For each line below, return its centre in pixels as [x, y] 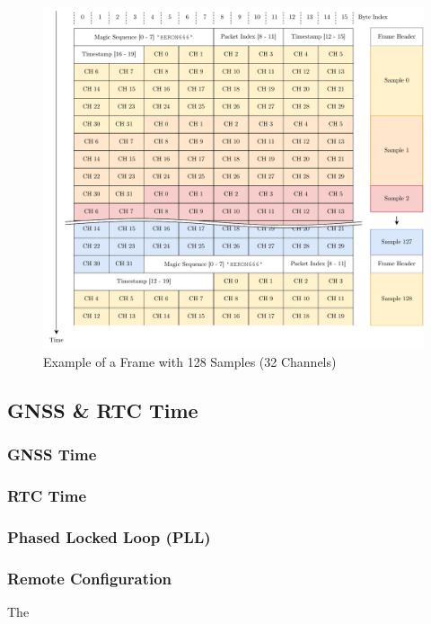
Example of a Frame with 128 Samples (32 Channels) [190, 361]
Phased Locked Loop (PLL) [109, 536]
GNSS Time [52, 454]
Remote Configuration [90, 578]
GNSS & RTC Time [103, 410]
